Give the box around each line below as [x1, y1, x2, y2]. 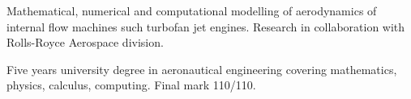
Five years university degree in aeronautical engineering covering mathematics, [6, 60, 397, 77]
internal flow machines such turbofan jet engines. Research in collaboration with [6, 18, 405, 35]
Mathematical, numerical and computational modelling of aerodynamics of [6, 2, 377, 19]
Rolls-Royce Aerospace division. [6, 34, 164, 51]
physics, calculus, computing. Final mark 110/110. [6, 76, 256, 93]
